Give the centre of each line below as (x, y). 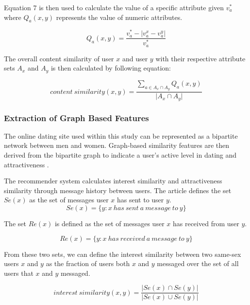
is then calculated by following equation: (111, 68)
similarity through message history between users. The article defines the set (118, 190)
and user (135, 58)
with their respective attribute (200, 58)
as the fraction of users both (88, 263)
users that (19, 273)
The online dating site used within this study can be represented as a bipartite (121, 135)
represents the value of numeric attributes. (119, 17)
